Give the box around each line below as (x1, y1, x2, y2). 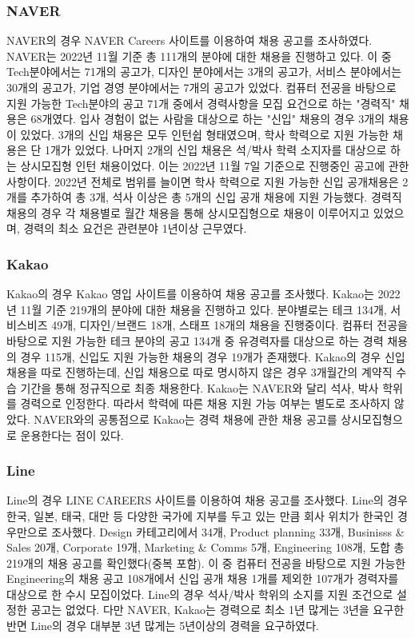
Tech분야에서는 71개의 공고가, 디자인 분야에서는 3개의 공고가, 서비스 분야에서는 (6, 63, 402, 80)
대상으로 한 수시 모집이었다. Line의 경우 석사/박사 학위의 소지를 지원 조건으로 (6, 585, 393, 602)
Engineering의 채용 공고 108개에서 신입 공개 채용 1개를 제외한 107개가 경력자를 (6, 570, 399, 587)
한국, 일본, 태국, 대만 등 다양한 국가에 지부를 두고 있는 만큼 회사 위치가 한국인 (6, 507, 394, 524)
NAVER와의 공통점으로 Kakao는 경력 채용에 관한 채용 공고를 (34, 410, 337, 427)
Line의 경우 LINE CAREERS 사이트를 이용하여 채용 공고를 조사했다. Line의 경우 (6, 492, 408, 508)
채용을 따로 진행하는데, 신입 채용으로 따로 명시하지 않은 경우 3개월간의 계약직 (6, 364, 393, 381)
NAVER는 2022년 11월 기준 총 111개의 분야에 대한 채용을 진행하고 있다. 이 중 (6, 47, 392, 64)
